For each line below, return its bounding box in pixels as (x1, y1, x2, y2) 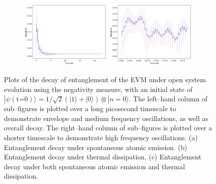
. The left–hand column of (128, 93, 208, 104)
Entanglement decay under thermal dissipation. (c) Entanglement (4, 152, 202, 162)
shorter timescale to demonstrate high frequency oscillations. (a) (4, 132, 198, 142)
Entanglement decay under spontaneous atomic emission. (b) (4, 142, 187, 152)
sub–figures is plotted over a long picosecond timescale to (4, 103, 177, 114)
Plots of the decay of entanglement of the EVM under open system (4, 74, 206, 85)
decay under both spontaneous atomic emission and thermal (4, 161, 185, 171)
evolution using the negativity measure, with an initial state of (4, 84, 192, 94)
